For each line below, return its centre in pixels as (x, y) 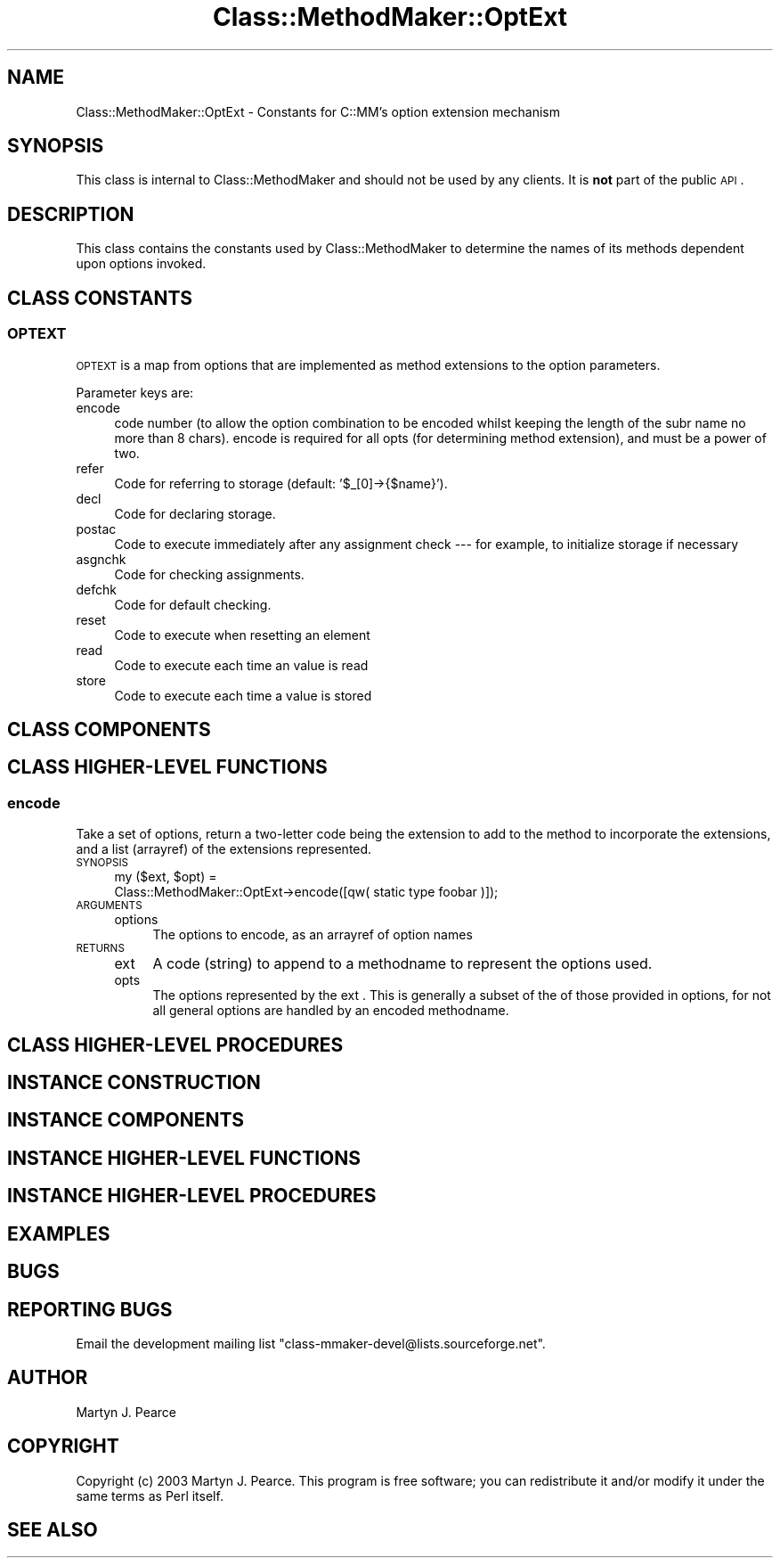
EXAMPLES (59, 1233)
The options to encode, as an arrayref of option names (313, 935)
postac (96, 528)
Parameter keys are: (135, 392)
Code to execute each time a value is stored (243, 695)
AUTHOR (48, 1378)
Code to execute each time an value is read (241, 665)
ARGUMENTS (109, 906)
